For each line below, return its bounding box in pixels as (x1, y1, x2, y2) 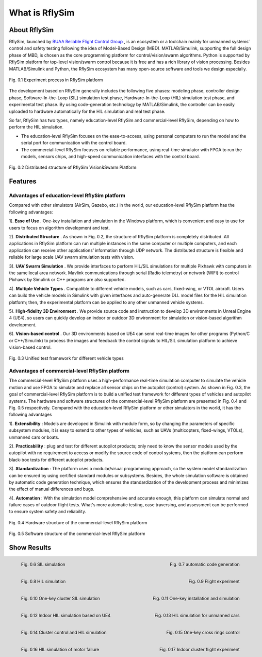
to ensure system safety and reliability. (9, 509, 86, 515)
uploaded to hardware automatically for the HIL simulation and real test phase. (9, 108, 166, 114)
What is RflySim (9, 7, 75, 18)
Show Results (9, 544, 51, 552)
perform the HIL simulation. (9, 124, 64, 130)
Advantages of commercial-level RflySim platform (9, 368, 130, 374)
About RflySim (9, 26, 54, 34)
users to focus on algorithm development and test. (9, 225, 110, 231)
